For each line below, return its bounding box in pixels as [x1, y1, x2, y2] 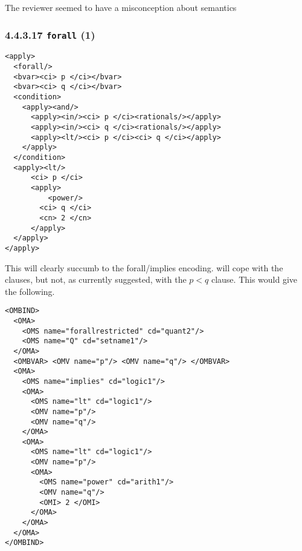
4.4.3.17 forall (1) [5, 27, 95, 42]
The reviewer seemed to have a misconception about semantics [5, 1, 237, 13]
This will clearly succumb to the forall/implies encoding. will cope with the [5, 261, 283, 274]
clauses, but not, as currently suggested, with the [5, 273, 187, 286]
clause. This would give [211, 273, 298, 286]
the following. [5, 285, 55, 297]
